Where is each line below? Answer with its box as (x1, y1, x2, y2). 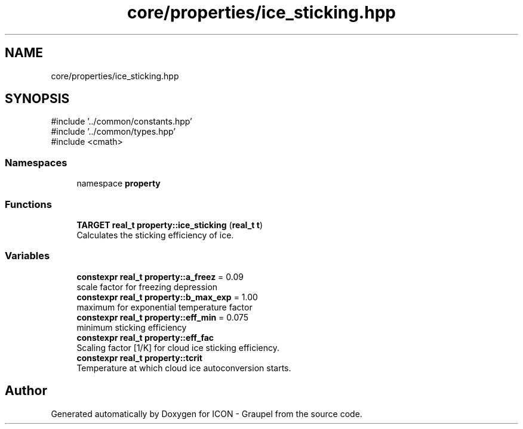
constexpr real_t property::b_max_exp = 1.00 (76, 291, 258, 302)
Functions (5, 198, 52, 210)
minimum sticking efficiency (76, 322, 187, 332)
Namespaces (5, 156, 67, 169)
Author (5, 383, 47, 399)
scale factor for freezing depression (76, 281, 218, 292)
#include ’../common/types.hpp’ (51, 126, 176, 137)
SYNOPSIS (5, 91, 70, 107)
